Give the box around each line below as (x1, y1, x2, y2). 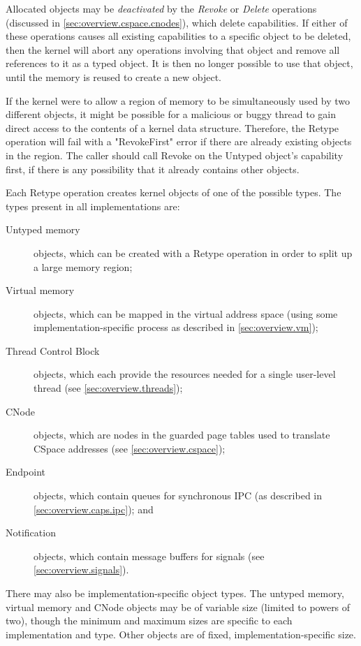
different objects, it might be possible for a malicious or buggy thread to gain (6, 107, 336, 122)
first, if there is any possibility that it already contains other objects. (6, 161, 300, 176)
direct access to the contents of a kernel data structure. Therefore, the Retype (6, 120, 339, 135)
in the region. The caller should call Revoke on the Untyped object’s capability (6, 147, 344, 162)
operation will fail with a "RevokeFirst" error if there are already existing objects (6, 134, 352, 149)
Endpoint (6, 464, 46, 479)
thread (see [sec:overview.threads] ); (34, 381, 183, 395)
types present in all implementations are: (6, 198, 180, 213)
